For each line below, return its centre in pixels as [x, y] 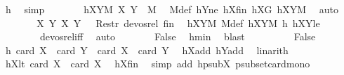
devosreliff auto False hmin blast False [178, 36]
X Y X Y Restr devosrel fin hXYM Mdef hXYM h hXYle [178, 23]
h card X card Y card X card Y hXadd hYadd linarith [147, 50]
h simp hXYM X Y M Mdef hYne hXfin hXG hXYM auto [172, 9]
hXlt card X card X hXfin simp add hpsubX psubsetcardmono [158, 64]
